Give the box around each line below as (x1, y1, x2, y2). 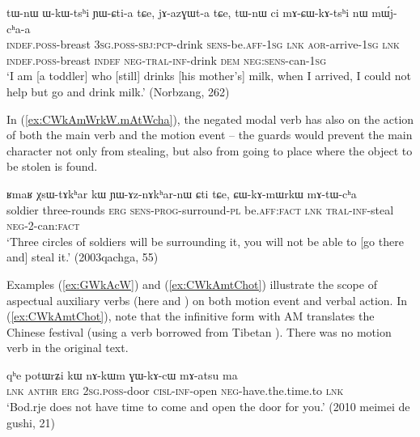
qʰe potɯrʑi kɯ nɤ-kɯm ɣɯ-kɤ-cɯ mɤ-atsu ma (6, 366, 238, 383)
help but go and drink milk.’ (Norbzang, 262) (6, 83, 230, 100)
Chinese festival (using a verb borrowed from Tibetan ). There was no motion (6, 323, 392, 340)
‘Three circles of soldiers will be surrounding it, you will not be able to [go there (6, 232, 404, 249)
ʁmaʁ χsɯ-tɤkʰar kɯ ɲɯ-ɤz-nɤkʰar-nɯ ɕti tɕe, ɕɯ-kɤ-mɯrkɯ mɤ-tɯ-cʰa (6, 185, 357, 202)
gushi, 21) (6, 414, 55, 431)
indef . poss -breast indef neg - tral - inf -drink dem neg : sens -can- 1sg (6, 51, 326, 68)
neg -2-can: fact (6, 217, 80, 234)
